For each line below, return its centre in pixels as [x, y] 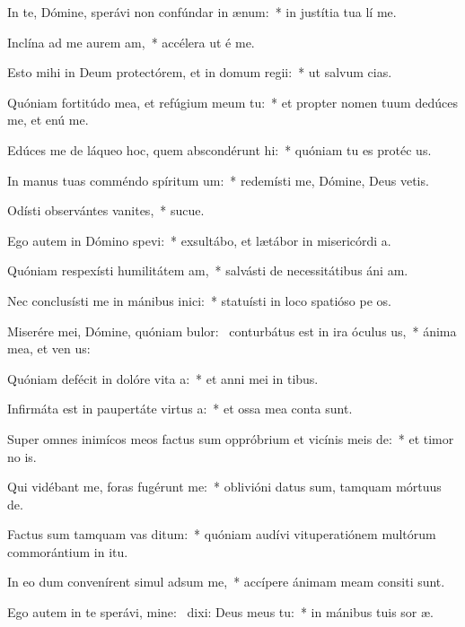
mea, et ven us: [49, 348]
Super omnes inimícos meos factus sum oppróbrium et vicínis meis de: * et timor [231, 438]
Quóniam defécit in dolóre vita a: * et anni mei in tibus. [163, 378]
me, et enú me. [48, 120]
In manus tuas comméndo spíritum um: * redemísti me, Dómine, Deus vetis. [218, 180]
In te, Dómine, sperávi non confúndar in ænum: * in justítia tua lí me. [202, 12]
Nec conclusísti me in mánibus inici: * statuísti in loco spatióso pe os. [199, 300]
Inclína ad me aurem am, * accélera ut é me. [131, 42]
